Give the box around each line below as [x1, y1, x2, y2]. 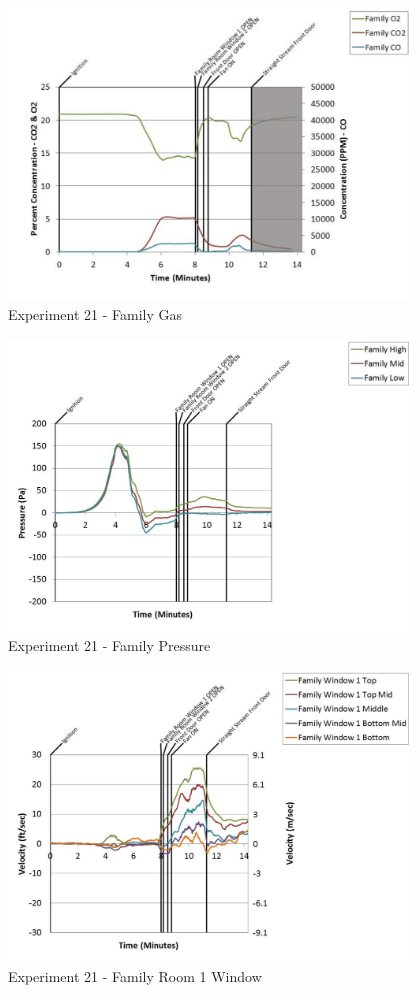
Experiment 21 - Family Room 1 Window [8, 966, 262, 987]
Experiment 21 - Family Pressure [8, 635, 211, 656]
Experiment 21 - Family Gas [8, 304, 183, 325]
